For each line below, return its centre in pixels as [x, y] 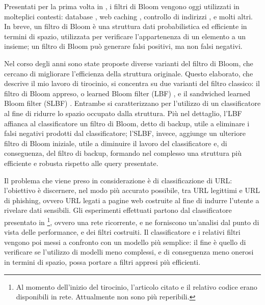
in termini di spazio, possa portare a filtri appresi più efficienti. [102, 261]
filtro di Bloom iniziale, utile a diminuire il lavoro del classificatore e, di [116, 143]
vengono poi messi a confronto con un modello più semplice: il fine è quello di [125, 242]
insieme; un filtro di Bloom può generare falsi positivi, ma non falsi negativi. [123, 46]
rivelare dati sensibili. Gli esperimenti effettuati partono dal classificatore [118, 210]
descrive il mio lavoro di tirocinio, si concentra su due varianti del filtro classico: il [132, 83]
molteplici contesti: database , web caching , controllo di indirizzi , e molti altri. [128, 16]
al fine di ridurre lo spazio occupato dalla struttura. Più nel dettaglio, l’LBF [123, 113]
